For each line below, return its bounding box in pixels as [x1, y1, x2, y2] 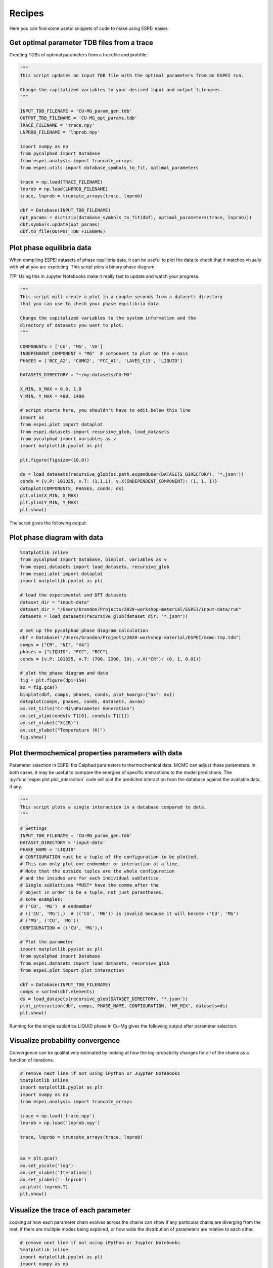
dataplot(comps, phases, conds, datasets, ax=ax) [20, 698, 146, 705]
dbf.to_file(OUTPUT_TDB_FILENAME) [20, 229, 106, 234]
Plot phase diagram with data [9, 533, 104, 542]
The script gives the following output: [9, 520, 87, 526]
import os [20, 414, 44, 420]
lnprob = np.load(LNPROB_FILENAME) [20, 186, 108, 192]
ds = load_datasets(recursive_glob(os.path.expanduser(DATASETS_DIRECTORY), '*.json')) [20, 471, 244, 477]
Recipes [9, 8, 44, 19]
